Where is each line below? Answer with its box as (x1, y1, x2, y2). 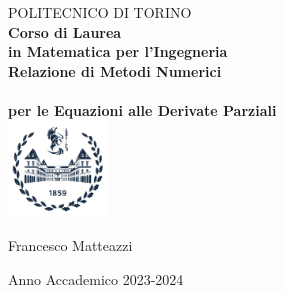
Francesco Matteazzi (8, 235, 133, 256)
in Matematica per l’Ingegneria (8, 41, 228, 62)
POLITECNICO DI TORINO (8, 2, 192, 22)
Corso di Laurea (8, 21, 122, 42)
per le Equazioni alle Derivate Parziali (8, 99, 277, 120)
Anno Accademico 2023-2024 (8, 268, 184, 289)
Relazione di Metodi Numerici (8, 60, 222, 81)
